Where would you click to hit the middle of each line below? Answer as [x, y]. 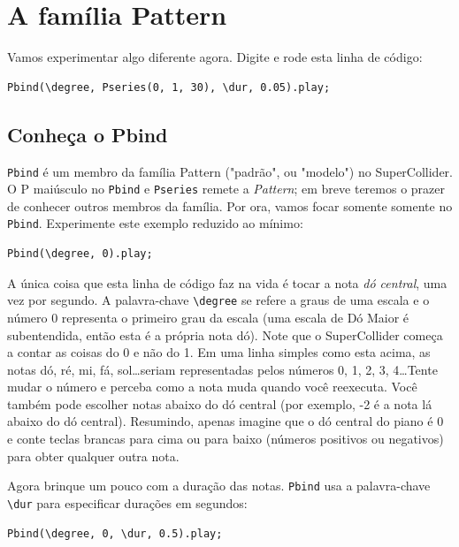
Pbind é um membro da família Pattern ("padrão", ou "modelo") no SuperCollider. [230, 171]
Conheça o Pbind [88, 134]
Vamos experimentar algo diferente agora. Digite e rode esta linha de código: [215, 57]
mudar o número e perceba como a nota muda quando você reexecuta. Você [212, 387]
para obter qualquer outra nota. [93, 456]
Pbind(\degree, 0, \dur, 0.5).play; [115, 533]
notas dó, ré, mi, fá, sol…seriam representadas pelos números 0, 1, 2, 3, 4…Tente [222, 369]
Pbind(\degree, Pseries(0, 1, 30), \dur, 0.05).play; [169, 87]
